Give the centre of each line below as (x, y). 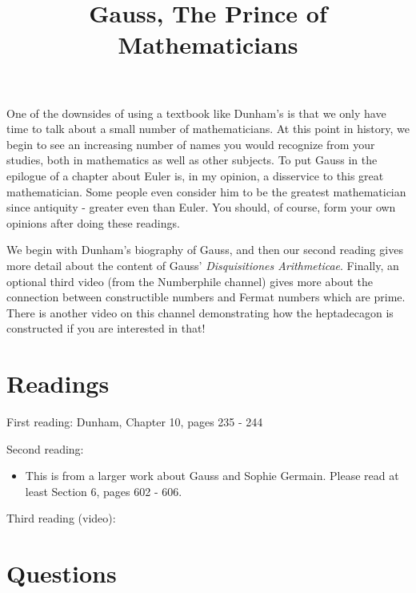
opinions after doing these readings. (93, 222)
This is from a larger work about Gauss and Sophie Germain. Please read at (212, 476)
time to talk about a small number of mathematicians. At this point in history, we (208, 129)
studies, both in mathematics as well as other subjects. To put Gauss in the (192, 160)
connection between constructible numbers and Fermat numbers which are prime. (206, 297)
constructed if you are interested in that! (106, 328)
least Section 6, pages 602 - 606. (104, 491)
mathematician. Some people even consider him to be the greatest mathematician (206, 191)
